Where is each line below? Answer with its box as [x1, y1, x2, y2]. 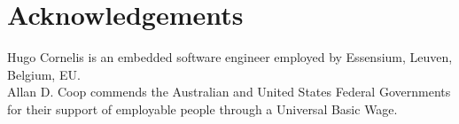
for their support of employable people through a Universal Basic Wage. [7, 99, 398, 118]
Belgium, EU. [7, 65, 81, 83]
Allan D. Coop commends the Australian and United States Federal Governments [7, 82, 451, 101]
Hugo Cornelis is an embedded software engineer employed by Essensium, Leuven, [7, 48, 453, 66]
